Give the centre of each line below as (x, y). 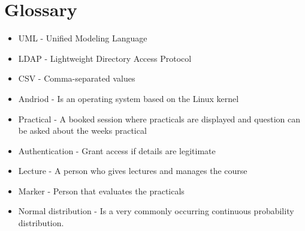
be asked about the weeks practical (82, 130)
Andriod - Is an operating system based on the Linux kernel (129, 98)
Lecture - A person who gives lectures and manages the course (133, 171)
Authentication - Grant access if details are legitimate (117, 150)
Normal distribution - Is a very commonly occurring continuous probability (156, 211)
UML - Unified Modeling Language (83, 38)
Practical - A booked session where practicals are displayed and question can (159, 118)
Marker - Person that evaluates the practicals (101, 190)
